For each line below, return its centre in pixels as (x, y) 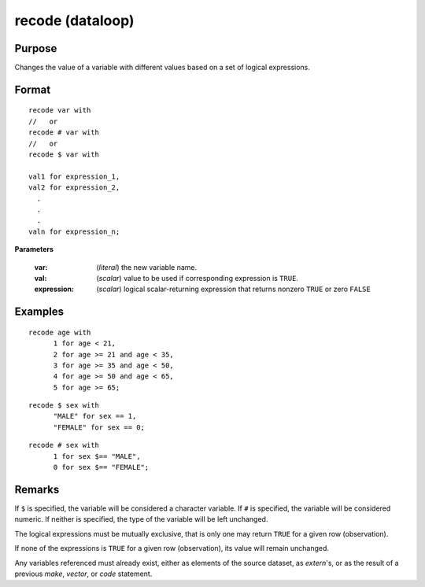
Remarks (37, 489)
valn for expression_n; (74, 231)
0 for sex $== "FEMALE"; (101, 467)
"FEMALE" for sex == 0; (99, 427)
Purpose (36, 48)
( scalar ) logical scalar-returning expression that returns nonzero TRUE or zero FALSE (234, 289)
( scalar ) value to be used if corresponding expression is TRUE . (198, 278)
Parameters (34, 249)
